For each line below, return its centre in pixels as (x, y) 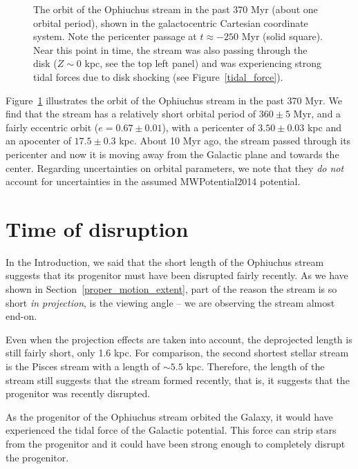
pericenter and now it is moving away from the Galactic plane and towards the (172, 154)
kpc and (324, 127)
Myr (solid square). (282, 36)
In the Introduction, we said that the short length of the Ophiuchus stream (165, 261)
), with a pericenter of (208, 127)
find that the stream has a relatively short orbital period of (131, 114)
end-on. (21, 316)
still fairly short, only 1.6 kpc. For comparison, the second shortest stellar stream (177, 353)
